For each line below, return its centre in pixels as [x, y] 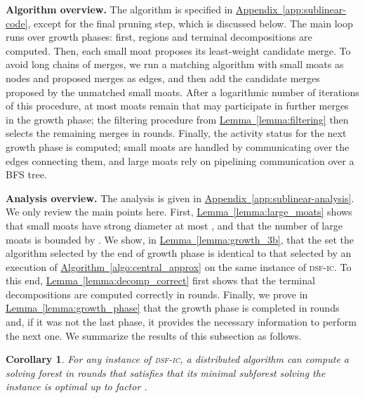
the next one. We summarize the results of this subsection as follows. [154, 335]
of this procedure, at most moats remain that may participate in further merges [177, 106]
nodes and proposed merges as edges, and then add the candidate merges [163, 78]
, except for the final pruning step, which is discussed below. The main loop [190, 23]
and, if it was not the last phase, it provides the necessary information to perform [181, 322]
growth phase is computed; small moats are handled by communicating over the [178, 146]
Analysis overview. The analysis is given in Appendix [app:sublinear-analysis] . [180, 198]
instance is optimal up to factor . [77, 386]
